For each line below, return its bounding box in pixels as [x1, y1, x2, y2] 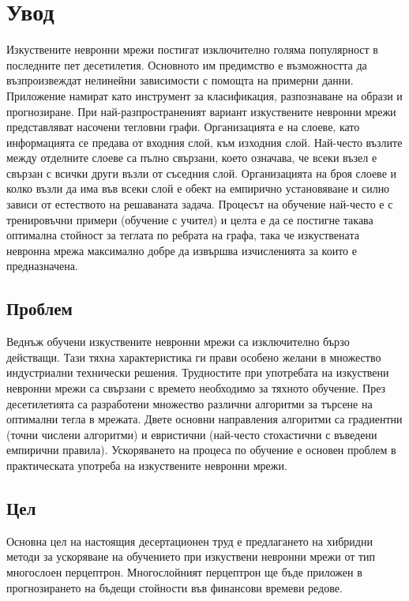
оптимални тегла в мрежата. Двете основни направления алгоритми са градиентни [6, 411, 403, 427]
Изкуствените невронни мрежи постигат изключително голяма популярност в [6, 41, 378, 58]
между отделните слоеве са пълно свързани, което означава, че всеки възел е [6, 149, 377, 166]
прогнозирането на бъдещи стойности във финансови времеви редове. [6, 579, 343, 595]
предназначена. [6, 257, 78, 274]
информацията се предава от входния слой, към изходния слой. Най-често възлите [6, 133, 403, 150]
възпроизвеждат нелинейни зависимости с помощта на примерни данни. [6, 72, 354, 88]
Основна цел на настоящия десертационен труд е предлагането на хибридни [6, 532, 373, 549]
